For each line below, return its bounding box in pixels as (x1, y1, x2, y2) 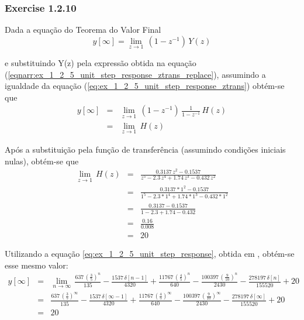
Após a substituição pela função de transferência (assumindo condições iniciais (5, 143, 286, 155)
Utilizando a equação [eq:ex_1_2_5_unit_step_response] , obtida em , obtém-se (5, 247, 295, 260)
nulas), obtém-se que (5, 154, 79, 167)
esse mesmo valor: (5, 259, 68, 271)
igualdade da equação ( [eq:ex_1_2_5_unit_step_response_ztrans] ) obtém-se (5, 80, 285, 92)
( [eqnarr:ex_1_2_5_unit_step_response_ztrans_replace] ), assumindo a (5, 68, 266, 80)
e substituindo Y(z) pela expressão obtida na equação (5, 57, 196, 69)
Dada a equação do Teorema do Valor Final (5, 23, 161, 36)
